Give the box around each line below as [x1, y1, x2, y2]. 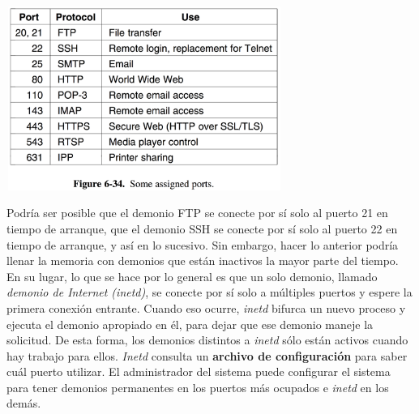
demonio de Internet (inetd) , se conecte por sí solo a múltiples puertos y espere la [6, 284, 413, 301]
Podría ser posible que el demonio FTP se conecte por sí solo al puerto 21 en [6, 204, 388, 221]
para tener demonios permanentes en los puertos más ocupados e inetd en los [6, 378, 389, 395]
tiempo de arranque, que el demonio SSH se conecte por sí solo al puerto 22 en [6, 220, 398, 237]
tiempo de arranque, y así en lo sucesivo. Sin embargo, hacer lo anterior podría [6, 236, 399, 253]
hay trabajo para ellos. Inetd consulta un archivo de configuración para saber [6, 347, 408, 364]
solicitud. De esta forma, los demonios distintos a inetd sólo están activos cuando [6, 331, 408, 348]
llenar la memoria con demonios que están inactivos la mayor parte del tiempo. [6, 252, 399, 269]
